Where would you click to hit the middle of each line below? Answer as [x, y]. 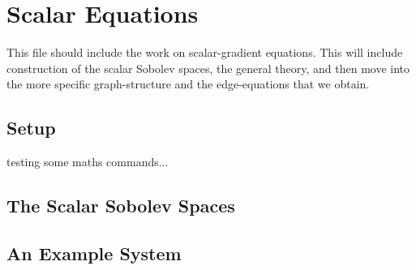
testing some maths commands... [88, 162]
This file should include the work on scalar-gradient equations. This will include [205, 52]
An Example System [94, 253]
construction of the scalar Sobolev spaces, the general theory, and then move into [208, 68]
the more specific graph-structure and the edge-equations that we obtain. [188, 84]
